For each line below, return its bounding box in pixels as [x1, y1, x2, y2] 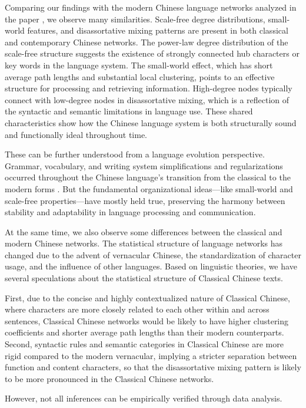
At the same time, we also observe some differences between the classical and [5, 225, 282, 238]
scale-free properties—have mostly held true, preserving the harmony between [5, 194, 285, 206]
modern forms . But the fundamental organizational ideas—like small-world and [5, 182, 293, 195]
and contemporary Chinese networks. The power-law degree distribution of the [5, 35, 288, 48]
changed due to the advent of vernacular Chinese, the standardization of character [5, 248, 301, 261]
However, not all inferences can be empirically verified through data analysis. [5, 392, 282, 404]
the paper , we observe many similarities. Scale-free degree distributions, [5, 12, 265, 25]
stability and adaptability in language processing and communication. [5, 206, 256, 218]
